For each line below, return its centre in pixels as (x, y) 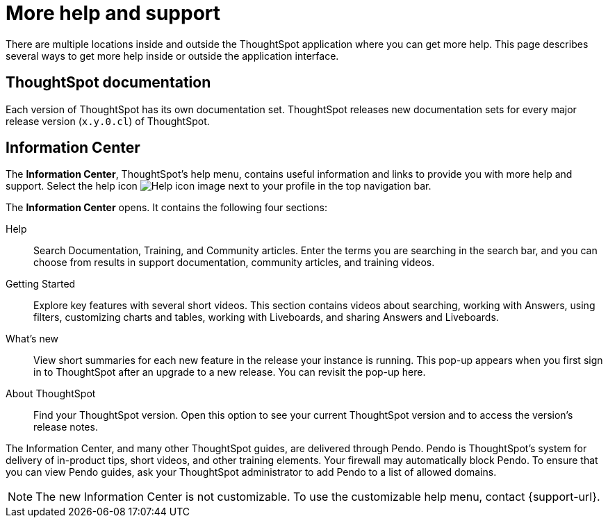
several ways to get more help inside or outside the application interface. (172, 56)
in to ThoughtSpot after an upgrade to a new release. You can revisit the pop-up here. (230, 372)
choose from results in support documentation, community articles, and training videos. (234, 263)
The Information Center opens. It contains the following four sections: (166, 208)
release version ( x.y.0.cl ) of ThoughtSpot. (108, 121)
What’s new (32, 339)
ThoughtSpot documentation (108, 83)
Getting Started (41, 284)
